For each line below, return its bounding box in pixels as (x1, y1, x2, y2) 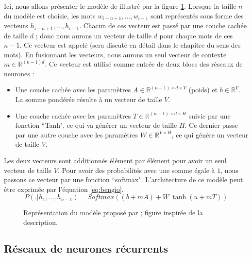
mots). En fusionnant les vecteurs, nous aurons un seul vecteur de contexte (4, 49, 227, 59)
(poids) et (188, 85, 218, 95)
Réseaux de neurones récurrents (4, 240, 168, 256)
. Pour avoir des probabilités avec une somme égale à (57, 165, 215, 175)
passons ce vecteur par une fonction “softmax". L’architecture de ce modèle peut (4, 174, 243, 185)
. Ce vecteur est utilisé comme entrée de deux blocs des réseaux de (45, 59, 243, 69)
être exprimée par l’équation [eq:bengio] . (4, 184, 124, 194)
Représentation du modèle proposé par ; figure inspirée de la (23, 207, 203, 218)
